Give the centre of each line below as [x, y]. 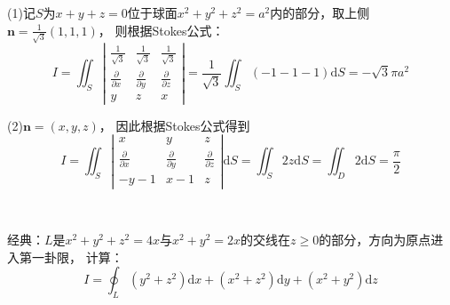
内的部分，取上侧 [320, 12]
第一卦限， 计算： [71, 257]
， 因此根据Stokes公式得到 [174, 125]
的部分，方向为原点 [375, 239]
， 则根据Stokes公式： [161, 30]
